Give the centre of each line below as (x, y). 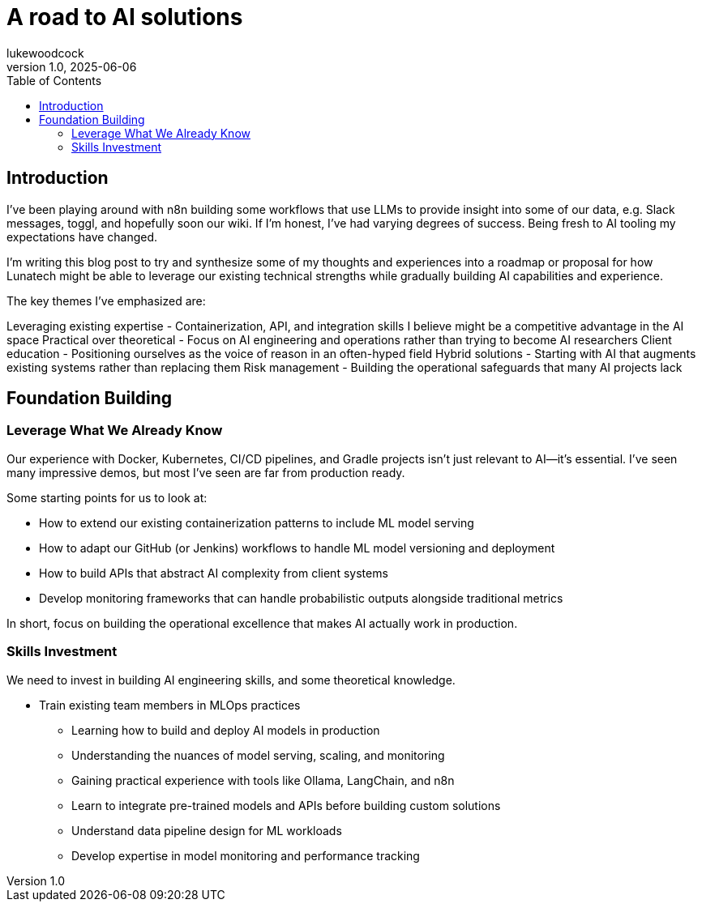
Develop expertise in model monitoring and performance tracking (246, 855)
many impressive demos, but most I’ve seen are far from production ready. (206, 472)
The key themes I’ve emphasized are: (106, 301)
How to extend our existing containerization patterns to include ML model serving (257, 522)
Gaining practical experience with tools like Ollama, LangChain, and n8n (263, 780)
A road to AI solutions (125, 17)
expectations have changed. (82, 237)
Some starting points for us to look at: (107, 497)
